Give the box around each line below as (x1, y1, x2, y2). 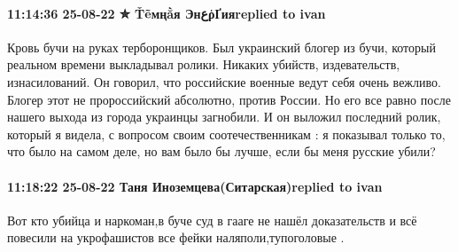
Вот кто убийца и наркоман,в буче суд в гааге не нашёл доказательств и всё (7, 210, 417, 229)
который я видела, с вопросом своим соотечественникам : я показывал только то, (7, 124, 446, 143)
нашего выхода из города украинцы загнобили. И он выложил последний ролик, (7, 107, 441, 126)
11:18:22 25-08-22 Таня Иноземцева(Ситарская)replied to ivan (7, 177, 383, 195)
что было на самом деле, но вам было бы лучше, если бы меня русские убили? (7, 142, 436, 161)
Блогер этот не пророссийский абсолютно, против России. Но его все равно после (7, 90, 451, 108)
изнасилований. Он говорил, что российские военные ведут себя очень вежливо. (7, 72, 441, 91)
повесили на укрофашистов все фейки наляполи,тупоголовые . (7, 228, 345, 247)
